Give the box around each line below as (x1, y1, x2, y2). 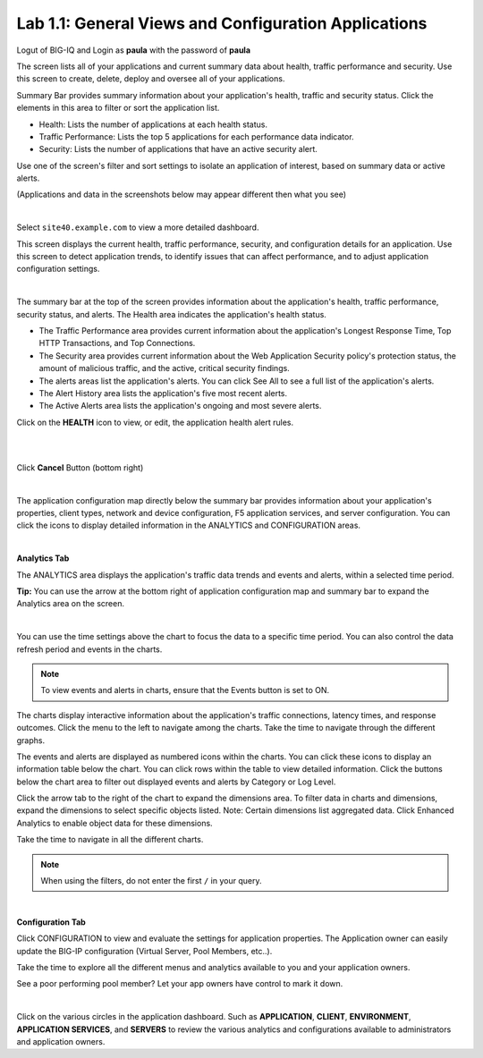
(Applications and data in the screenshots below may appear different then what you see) (16, 189, 347, 200)
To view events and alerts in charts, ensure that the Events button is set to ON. (40, 685, 330, 696)
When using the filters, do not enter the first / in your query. (40, 876, 262, 886)
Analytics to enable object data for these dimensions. (16, 817, 214, 828)
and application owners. (16, 1036, 106, 1046)
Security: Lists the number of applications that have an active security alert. (38, 144, 318, 155)
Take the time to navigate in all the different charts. (16, 834, 204, 845)
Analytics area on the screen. (16, 598, 125, 609)
